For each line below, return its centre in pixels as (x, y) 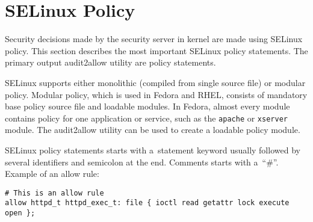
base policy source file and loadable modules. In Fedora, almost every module (147, 106)
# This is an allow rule (54, 193)
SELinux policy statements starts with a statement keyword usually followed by (153, 150)
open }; (20, 213)
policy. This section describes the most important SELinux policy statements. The (156, 50)
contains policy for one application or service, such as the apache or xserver (146, 118)
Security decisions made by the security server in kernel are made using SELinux (154, 39)
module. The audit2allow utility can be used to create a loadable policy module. (153, 130)
